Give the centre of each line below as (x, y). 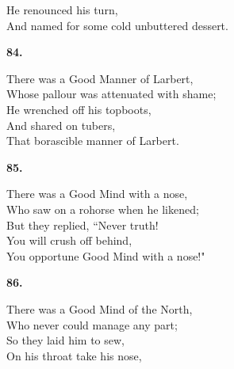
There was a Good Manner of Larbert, (100, 78)
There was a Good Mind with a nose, (97, 194)
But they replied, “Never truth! (82, 224)
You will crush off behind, (69, 240)
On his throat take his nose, (74, 355)
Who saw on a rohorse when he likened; (103, 209)
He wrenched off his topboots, (79, 109)
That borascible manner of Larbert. (93, 141)
